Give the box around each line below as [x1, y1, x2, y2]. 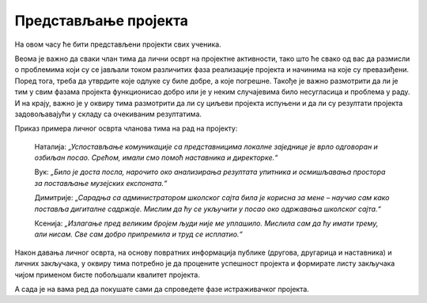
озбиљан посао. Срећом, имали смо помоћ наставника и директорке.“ [34, 153, 278, 162]
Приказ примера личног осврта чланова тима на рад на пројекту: [14, 123, 238, 134]
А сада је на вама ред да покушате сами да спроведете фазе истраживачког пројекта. [14, 284, 310, 294]
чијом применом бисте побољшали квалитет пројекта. [14, 270, 201, 279]
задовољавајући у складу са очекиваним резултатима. [14, 109, 202, 119]
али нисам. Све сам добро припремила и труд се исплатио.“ [34, 229, 243, 239]
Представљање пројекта [14, 12, 189, 29]
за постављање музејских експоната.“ [34, 178, 168, 187]
